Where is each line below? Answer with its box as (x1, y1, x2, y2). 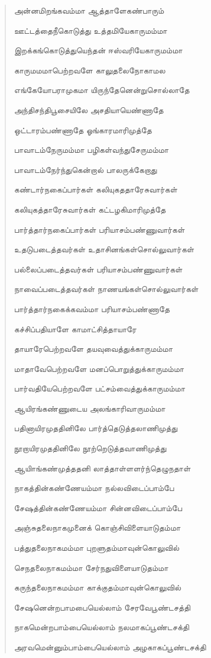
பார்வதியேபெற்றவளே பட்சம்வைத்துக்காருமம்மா (14, 382, 186, 394)
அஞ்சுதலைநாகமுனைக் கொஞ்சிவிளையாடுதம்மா (14, 521, 181, 534)
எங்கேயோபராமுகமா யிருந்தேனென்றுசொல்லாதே (14, 84, 190, 96)
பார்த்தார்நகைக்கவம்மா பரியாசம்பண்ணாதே (14, 302, 170, 314)
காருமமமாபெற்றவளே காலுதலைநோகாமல (14, 63, 165, 76)
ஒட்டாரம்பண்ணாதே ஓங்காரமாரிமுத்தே (14, 123, 152, 136)
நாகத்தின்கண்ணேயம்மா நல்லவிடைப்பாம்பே (14, 482, 174, 494)
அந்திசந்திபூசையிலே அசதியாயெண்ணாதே (14, 103, 164, 115)
